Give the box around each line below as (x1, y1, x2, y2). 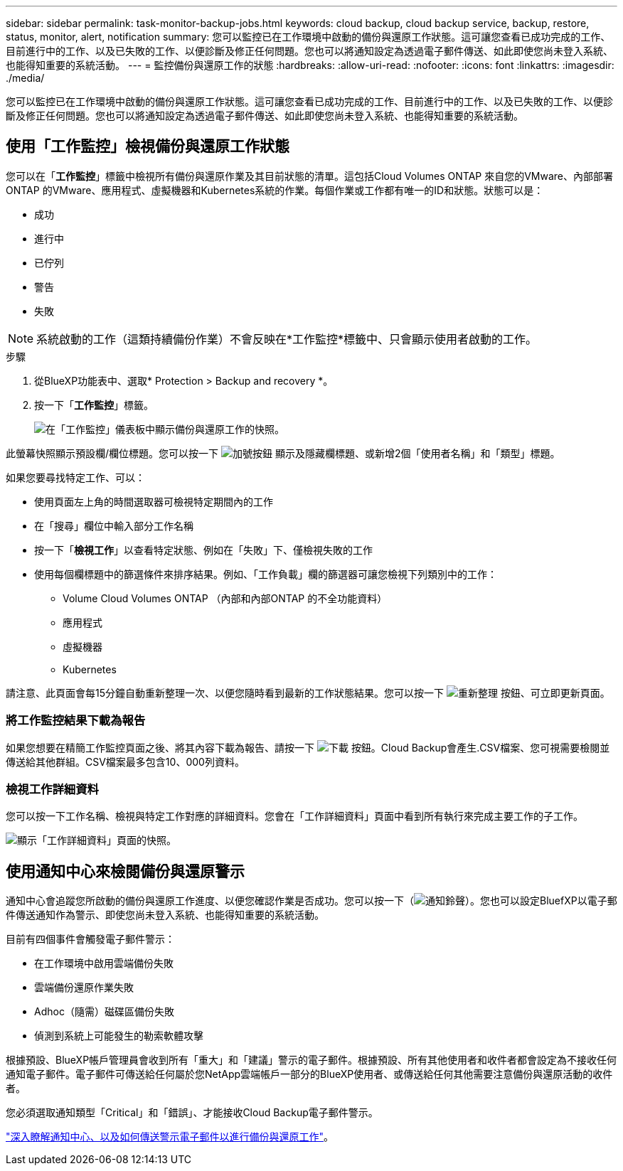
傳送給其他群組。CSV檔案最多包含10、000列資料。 (6, 755, 245, 768)
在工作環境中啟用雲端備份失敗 (34, 957, 174, 970)
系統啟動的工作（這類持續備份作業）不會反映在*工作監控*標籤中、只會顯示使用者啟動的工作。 (36, 331, 538, 346)
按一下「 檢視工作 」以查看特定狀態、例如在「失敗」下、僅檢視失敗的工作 (34, 543, 373, 556)
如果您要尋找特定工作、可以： (6, 471, 145, 483)
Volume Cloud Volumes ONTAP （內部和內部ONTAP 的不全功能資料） (63, 592, 388, 604)
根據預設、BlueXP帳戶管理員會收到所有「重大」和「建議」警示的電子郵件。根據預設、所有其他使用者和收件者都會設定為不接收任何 (6, 1054, 617, 1066)
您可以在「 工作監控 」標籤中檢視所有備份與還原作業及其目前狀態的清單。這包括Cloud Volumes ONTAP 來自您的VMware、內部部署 (6, 169, 614, 182)
